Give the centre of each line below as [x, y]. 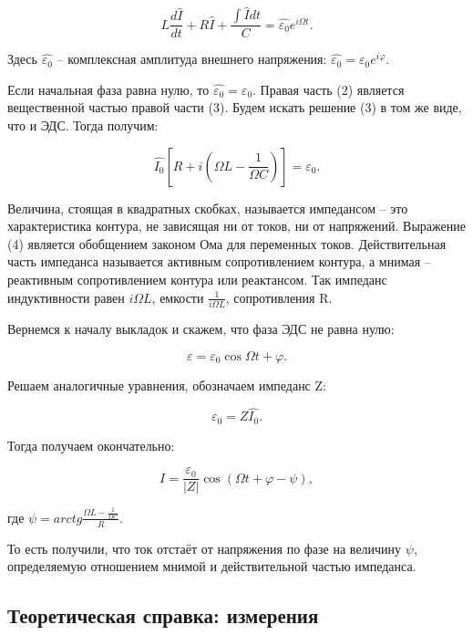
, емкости [178, 297]
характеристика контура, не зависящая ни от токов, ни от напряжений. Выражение [236, 226]
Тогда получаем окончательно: [91, 445]
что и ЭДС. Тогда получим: [83, 125]
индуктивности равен [66, 297]
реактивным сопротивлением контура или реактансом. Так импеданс [197, 279]
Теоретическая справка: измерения [163, 615]
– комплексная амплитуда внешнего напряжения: [192, 59]
